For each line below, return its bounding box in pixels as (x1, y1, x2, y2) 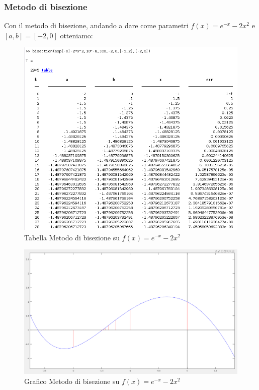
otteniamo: (60, 30, 93, 40)
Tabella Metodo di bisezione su (24, 232, 120, 242)
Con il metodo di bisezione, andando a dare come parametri (4, 20, 189, 31)
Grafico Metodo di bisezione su (24, 375, 120, 386)
